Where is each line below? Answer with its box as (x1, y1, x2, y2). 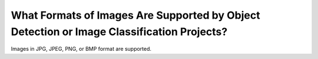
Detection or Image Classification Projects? (11, 25, 228, 38)
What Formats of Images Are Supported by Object (11, 9, 260, 22)
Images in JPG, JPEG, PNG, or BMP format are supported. (11, 46, 152, 53)
